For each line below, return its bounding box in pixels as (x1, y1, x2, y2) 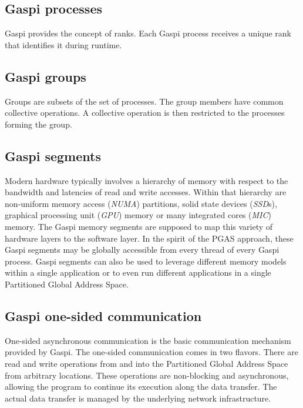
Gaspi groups (5, 67, 86, 85)
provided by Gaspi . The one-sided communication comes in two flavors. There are (5, 346, 298, 358)
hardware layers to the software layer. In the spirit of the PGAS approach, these (5, 232, 294, 244)
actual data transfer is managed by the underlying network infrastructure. (5, 392, 271, 404)
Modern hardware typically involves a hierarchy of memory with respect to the (5, 174, 288, 186)
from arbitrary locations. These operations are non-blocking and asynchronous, (5, 369, 289, 381)
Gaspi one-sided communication (5, 306, 202, 325)
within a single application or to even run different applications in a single (5, 266, 271, 279)
